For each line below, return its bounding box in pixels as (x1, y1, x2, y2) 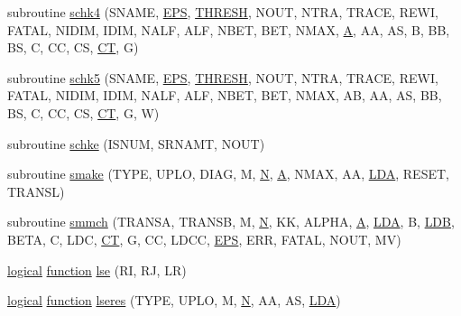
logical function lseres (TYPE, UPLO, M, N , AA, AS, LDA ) (7, 291, 341, 310)
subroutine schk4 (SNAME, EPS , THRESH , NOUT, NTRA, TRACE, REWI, (7, 3, 438, 21)
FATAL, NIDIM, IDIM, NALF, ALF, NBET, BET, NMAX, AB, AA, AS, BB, (7, 86, 442, 105)
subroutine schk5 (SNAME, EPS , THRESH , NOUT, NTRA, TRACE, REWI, (7, 68, 438, 87)
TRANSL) (7, 181, 65, 200)
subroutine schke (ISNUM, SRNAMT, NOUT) (7, 134, 265, 153)
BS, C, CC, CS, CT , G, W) (7, 103, 160, 122)
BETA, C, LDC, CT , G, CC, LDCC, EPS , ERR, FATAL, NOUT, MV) (7, 229, 401, 248)
